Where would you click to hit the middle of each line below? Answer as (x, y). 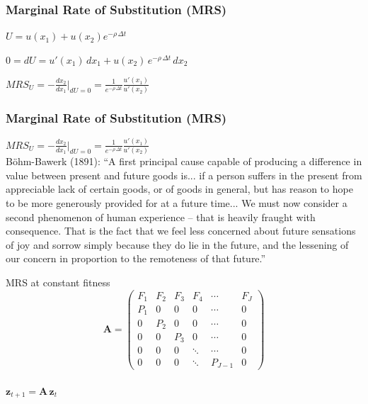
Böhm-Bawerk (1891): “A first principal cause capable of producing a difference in (184, 161)
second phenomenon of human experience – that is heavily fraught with (161, 217)
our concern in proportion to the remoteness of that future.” (136, 258)
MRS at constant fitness (58, 282)
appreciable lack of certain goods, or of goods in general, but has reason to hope (179, 189)
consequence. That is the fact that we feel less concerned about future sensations (181, 231)
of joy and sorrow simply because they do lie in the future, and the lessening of (177, 244)
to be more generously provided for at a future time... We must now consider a (177, 202)
